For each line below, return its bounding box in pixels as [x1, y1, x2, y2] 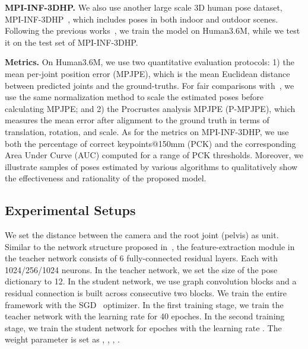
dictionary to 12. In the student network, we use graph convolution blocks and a [5, 275, 297, 287]
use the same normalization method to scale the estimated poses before [5, 91, 264, 103]
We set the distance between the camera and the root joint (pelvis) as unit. [5, 229, 279, 241]
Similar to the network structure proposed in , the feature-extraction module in [5, 240, 295, 252]
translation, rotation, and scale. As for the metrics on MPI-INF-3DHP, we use [5, 125, 289, 137]
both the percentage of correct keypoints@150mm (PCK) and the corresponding [5, 137, 296, 149]
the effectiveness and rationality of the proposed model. [5, 172, 207, 184]
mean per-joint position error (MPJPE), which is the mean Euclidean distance [5, 67, 290, 79]
